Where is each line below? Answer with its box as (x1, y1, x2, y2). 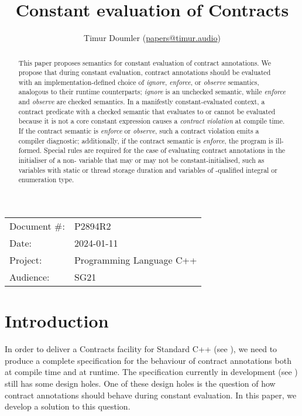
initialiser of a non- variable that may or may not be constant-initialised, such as (18, 155, 265, 165)
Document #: (9, 219, 65, 233)
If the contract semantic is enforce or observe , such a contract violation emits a (18, 126, 259, 136)
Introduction (5, 309, 109, 333)
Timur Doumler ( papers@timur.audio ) (84, 32, 221, 44)
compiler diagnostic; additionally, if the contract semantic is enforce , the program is (18, 135, 273, 145)
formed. (18, 145, 42, 155)
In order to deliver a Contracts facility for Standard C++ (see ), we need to (5, 343, 277, 355)
